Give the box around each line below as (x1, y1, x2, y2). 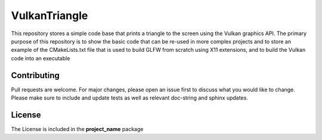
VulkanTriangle (11, 9, 88, 22)
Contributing (11, 70, 60, 80)
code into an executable (11, 54, 70, 62)
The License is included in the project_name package (11, 125, 144, 132)
